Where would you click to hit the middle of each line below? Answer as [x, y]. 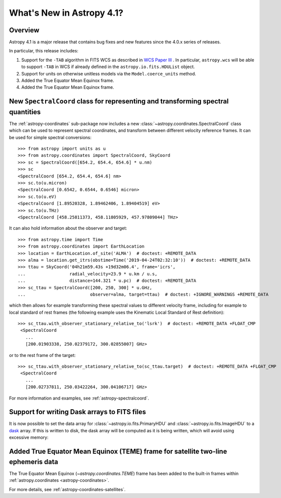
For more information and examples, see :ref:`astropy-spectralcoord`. [79, 398]
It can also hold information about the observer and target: [68, 228]
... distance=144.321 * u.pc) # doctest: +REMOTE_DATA [107, 281]
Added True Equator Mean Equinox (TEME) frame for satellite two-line [118, 452]
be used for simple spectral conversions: [50, 137]
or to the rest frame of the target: [42, 355]
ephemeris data [34, 461]
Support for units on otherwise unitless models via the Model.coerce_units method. [109, 74]
